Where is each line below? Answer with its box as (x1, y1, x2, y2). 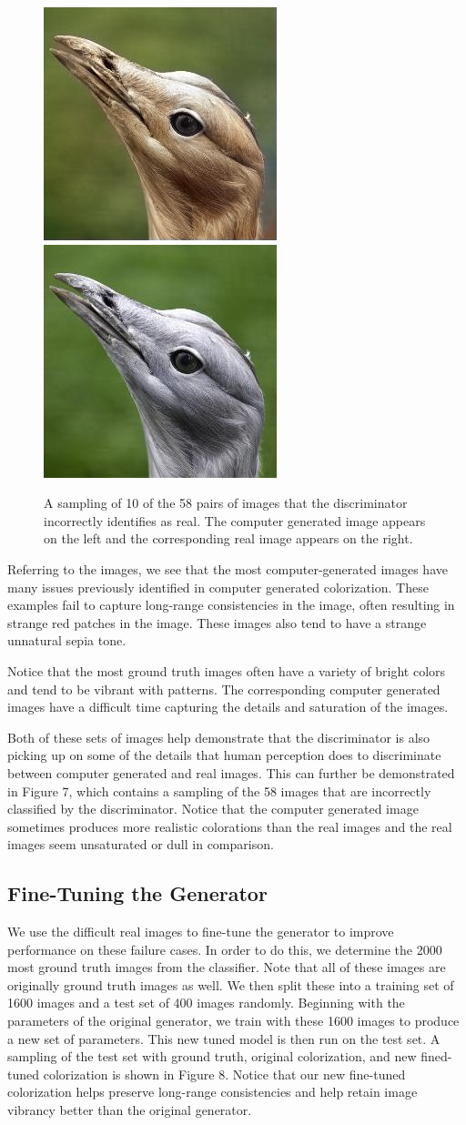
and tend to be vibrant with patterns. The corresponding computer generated (7, 679, 441, 698)
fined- (420, 1047, 452, 1066)
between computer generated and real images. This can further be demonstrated (7, 763, 455, 782)
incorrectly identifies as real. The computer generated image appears (44, 511, 426, 530)
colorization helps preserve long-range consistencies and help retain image (7, 1082, 418, 1101)
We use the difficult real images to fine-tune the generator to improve (7, 922, 394, 941)
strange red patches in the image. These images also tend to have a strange (7, 613, 427, 632)
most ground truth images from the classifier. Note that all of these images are (7, 958, 446, 977)
